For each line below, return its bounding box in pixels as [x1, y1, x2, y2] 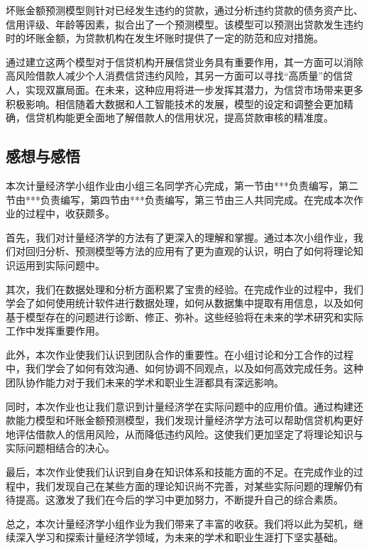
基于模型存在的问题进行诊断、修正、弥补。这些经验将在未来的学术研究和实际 [6, 309, 363, 324]
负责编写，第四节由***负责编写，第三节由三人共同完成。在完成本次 [40, 192, 353, 207]
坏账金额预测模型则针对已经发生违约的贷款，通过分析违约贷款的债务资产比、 [6, 3, 363, 17]
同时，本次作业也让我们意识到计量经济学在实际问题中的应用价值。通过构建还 [6, 398, 363, 413]
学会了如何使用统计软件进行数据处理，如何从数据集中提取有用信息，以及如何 [6, 295, 363, 310]
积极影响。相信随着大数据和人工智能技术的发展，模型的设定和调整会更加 [6, 96, 343, 111]
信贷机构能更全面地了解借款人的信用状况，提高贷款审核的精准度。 [25, 110, 334, 125]
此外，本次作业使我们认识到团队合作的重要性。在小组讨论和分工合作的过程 [6, 347, 353, 362]
